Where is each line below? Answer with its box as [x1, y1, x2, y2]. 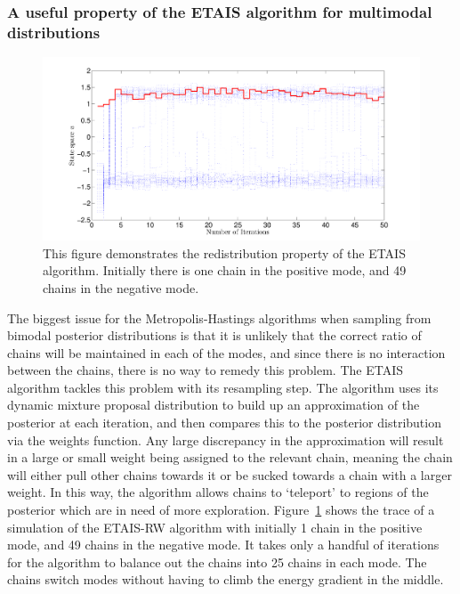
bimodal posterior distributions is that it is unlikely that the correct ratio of [7, 326, 422, 345]
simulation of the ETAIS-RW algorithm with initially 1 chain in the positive [7, 517, 423, 536]
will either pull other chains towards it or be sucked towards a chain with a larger [7, 465, 452, 484]
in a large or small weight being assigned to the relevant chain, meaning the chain [7, 448, 453, 467]
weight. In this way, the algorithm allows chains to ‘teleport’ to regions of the [7, 483, 429, 501]
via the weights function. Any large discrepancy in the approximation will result [7, 430, 444, 449]
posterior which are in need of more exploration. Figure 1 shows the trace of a [7, 500, 435, 519]
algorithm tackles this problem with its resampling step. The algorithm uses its [7, 378, 439, 396]
